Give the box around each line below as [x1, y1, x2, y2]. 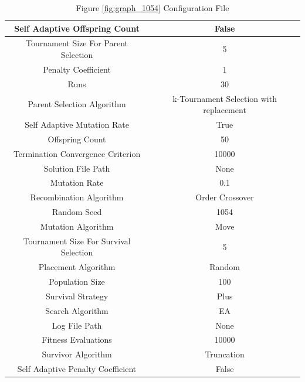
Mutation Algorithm [40, 220, 114, 232]
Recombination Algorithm [30, 191, 124, 203]
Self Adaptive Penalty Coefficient [17, 363, 137, 375]
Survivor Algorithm [42, 348, 112, 360]
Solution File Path [43, 162, 110, 174]
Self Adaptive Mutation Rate [25, 118, 129, 130]
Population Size [49, 275, 105, 288]
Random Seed [52, 206, 102, 218]
